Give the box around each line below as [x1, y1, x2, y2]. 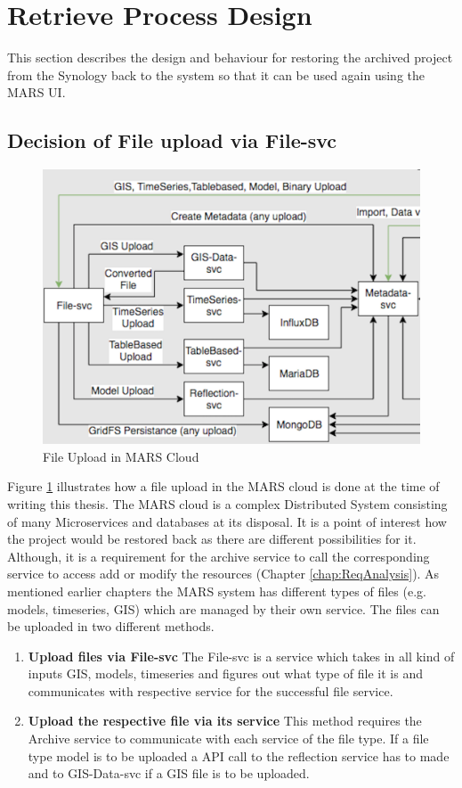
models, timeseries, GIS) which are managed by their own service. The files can [7, 599, 440, 618]
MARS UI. [7, 83, 66, 102]
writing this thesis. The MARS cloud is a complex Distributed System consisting [7, 494, 448, 513]
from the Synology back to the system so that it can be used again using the [7, 65, 426, 84]
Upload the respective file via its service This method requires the [28, 711, 422, 730]
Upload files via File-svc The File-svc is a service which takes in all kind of [28, 646, 455, 665]
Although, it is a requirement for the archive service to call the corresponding [7, 546, 430, 565]
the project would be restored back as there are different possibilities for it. [7, 529, 417, 548]
